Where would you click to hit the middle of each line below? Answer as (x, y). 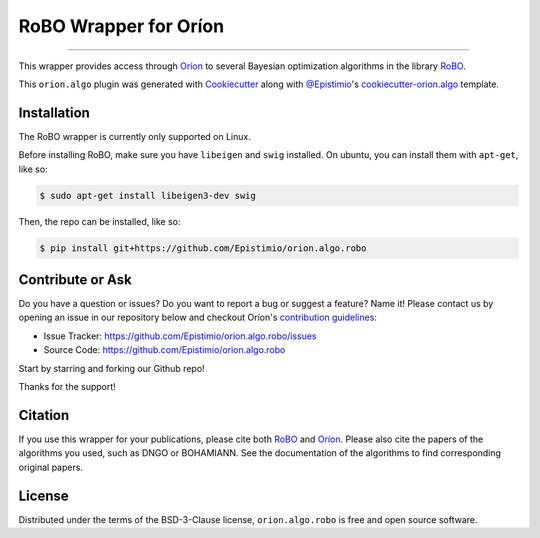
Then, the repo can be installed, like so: (99, 221)
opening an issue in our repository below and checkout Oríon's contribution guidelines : (197, 317)
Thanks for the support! (67, 387)
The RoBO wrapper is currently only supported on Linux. (135, 136)
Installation (54, 112)
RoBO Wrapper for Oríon (121, 26)
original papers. (51, 467)
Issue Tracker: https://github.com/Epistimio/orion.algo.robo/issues (180, 336)
